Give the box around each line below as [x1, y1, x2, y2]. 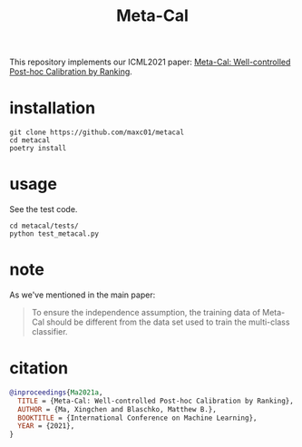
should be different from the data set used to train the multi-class [46, 316, 290, 327]
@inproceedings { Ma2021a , [9, 387, 103, 397]
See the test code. [9, 204, 78, 215]
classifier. [31, 326, 68, 336]
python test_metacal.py [9, 229, 100, 238]
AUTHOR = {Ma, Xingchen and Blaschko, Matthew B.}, [17, 404, 218, 413]
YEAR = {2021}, [17, 422, 75, 431]
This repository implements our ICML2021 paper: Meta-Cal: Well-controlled [9, 56, 291, 68]
